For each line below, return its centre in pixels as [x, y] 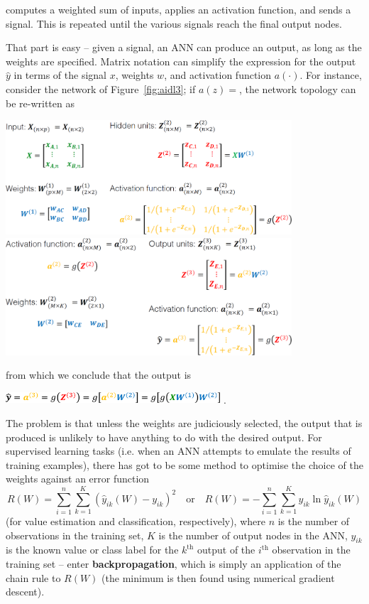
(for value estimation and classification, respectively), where [136, 521]
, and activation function [218, 75]
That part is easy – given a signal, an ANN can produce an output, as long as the [184, 47]
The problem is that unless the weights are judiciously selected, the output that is [184, 422]
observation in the [311, 550]
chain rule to [33, 577]
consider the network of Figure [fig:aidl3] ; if [101, 88]
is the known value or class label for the [92, 550]
